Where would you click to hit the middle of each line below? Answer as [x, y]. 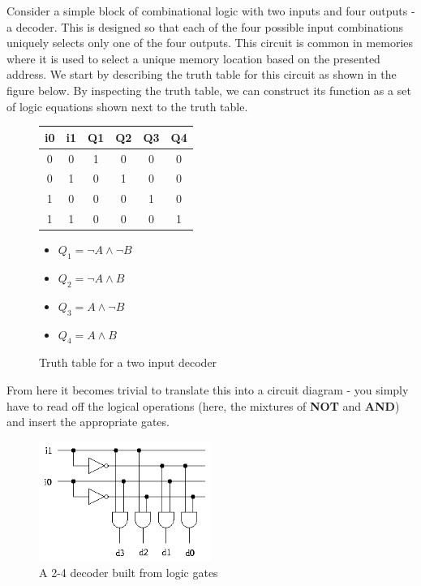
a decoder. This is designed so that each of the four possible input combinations [205, 26]
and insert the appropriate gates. [88, 422]
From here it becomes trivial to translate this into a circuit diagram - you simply [208, 389]
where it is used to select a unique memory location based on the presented [193, 58]
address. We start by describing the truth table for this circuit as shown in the [202, 74]
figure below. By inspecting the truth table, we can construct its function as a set [209, 90]
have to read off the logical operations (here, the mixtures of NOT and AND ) [203, 405]
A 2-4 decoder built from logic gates [129, 573]
